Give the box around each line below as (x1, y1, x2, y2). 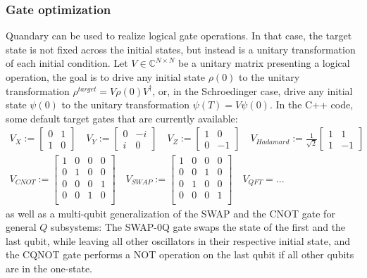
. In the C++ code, (269, 97, 354, 112)
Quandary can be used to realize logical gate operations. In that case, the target (6, 28, 352, 43)
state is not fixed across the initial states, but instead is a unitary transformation (6, 42, 356, 56)
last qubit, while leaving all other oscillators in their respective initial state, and (6, 233, 351, 248)
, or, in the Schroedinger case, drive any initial (152, 83, 353, 98)
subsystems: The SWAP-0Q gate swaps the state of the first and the (51, 220, 346, 234)
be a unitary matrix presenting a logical (178, 56, 350, 70)
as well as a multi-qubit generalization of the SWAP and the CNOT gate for (6, 206, 335, 220)
